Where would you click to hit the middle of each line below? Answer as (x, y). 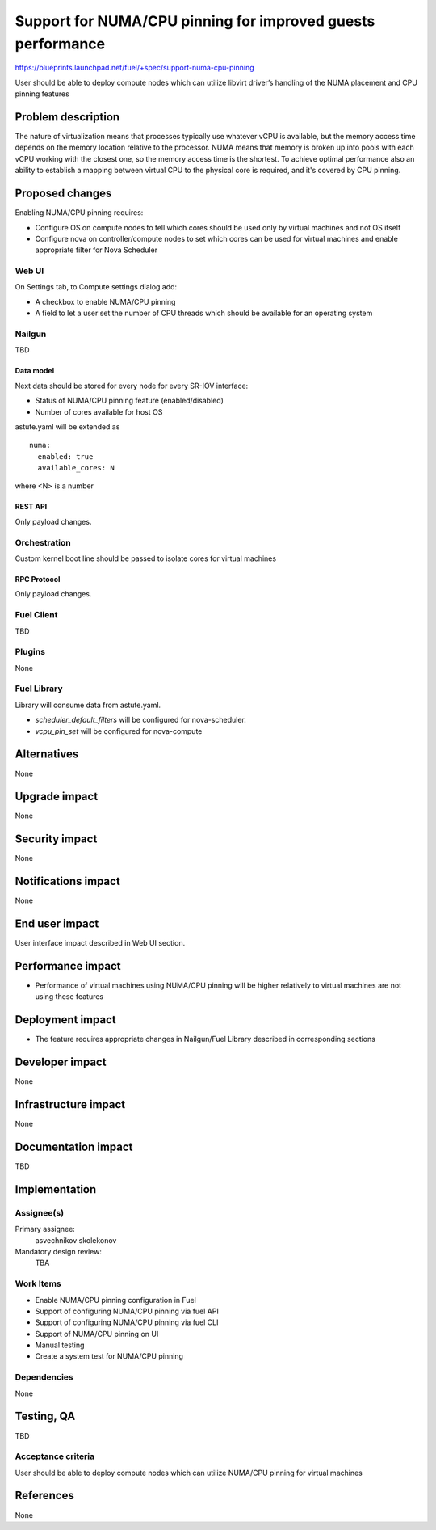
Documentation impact (74, 1146)
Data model (35, 371)
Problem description (67, 117)
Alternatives (47, 754)
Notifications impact (67, 881)
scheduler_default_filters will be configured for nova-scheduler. (140, 720)
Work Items (38, 1283)
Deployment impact (65, 1020)
